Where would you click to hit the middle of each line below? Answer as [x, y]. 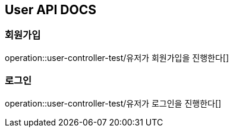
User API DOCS [51, 10]
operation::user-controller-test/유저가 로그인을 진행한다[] [113, 103]
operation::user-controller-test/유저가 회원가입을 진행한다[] [117, 57]
